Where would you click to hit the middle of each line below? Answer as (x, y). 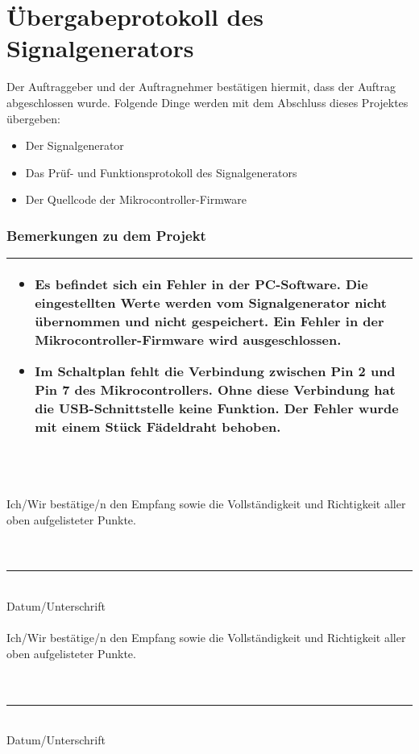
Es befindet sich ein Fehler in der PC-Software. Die (201, 284)
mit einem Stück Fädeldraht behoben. (158, 427)
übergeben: (33, 118)
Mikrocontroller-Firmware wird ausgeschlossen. (188, 340)
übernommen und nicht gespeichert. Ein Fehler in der (209, 321)
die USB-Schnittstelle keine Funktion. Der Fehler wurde (217, 408)
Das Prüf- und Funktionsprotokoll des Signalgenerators (161, 172)
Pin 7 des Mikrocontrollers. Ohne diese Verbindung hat (215, 390)
